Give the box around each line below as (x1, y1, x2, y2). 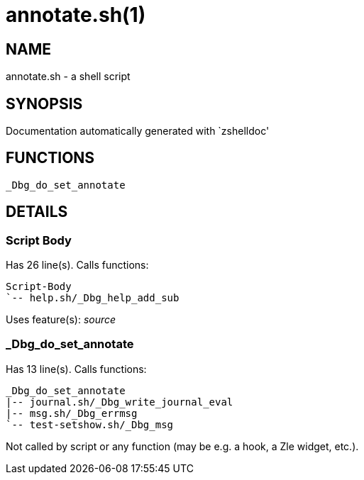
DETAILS (6, 203, 68, 221)
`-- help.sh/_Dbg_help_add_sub (6, 292, 180, 304)
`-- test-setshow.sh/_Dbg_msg (6, 418, 174, 430)
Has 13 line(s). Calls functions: (6, 362, 147, 375)
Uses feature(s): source (6, 313, 116, 326)
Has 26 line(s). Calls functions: (6, 259, 149, 272)
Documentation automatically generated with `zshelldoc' (6, 125, 270, 138)
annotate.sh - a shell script (6, 70, 131, 83)
